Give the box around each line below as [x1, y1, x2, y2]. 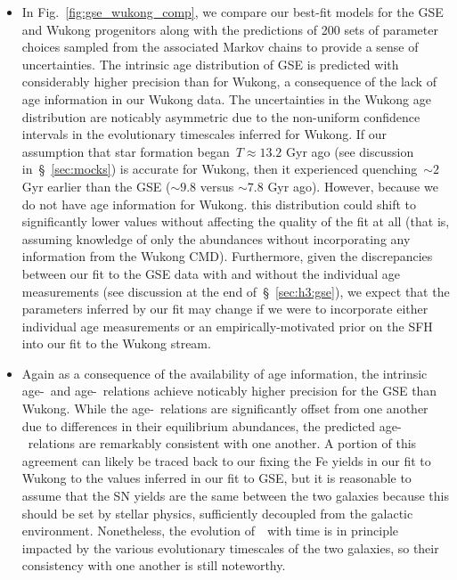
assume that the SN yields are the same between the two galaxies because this [21, 486, 450, 505]
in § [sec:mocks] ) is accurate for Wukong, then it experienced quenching [21, 159, 418, 178]
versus [200, 176, 234, 195]
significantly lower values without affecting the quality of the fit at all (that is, [21, 212, 450, 231]
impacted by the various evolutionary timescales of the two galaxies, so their [21, 538, 439, 557]
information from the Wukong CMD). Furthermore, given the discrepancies [21, 247, 433, 265]
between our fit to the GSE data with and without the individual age [21, 264, 401, 282]
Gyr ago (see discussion [286, 142, 414, 160]
